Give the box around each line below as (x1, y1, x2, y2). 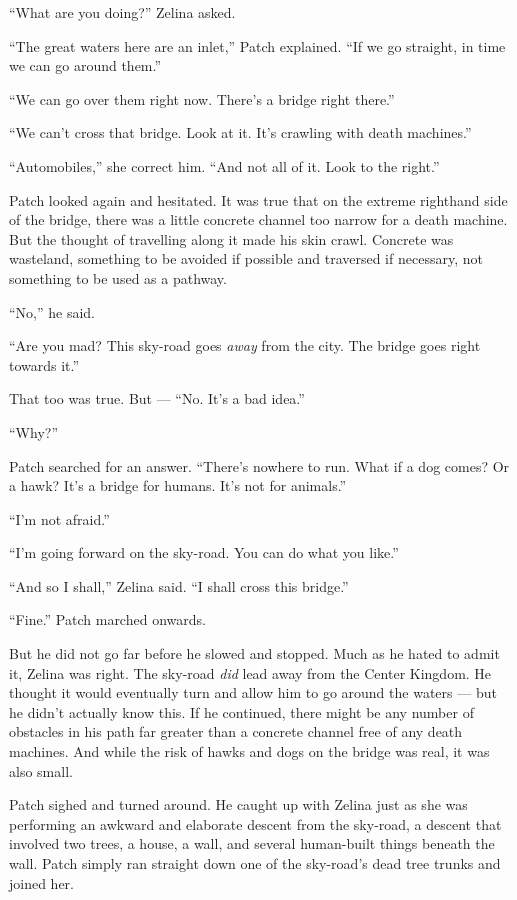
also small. (9, 760, 73, 781)
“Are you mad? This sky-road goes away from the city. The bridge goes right (9, 335, 481, 356)
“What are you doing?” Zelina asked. (9, 2, 236, 22)
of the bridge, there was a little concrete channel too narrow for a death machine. (9, 209, 508, 230)
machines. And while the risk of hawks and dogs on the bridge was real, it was (9, 741, 490, 762)
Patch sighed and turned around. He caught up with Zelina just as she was (9, 794, 468, 815)
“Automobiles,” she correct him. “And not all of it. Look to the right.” (9, 155, 440, 176)
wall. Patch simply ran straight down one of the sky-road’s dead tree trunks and (9, 853, 501, 873)
